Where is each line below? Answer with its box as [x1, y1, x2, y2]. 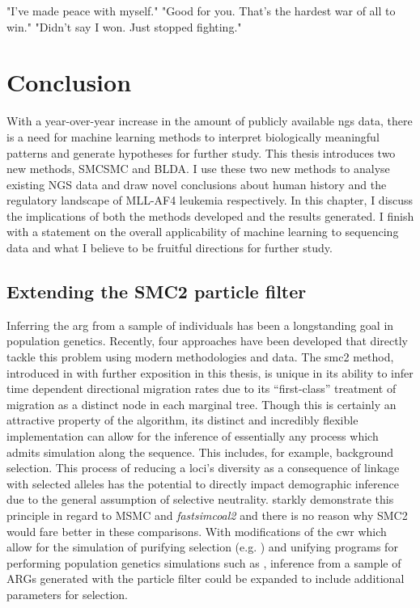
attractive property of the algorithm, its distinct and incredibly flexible [6, 412, 358, 429]
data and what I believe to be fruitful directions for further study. [6, 239, 333, 256]
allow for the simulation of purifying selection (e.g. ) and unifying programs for [6, 538, 398, 555]
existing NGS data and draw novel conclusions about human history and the [6, 175, 387, 192]
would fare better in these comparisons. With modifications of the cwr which [6, 522, 387, 539]
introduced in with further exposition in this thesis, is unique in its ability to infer [6, 364, 414, 381]
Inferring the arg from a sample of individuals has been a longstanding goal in [6, 316, 394, 333]
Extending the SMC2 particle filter [6, 279, 307, 304]
